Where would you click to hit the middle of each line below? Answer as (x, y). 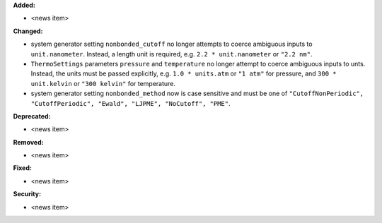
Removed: (28, 142)
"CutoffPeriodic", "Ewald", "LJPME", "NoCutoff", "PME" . (131, 103)
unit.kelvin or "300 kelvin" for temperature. (103, 83)
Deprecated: (32, 116)
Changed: (28, 31)
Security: (27, 194)
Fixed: (22, 168)
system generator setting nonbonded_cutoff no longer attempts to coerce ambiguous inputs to (172, 44)
